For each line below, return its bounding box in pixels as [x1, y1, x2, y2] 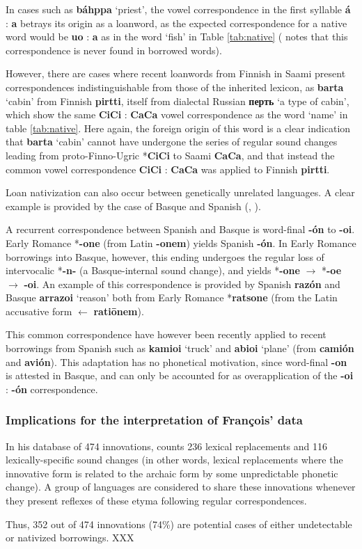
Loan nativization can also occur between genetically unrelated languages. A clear [6, 185, 355, 200]
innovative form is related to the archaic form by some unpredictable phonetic [6, 466, 338, 480]
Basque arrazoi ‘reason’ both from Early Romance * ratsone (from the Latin [6, 290, 338, 305]
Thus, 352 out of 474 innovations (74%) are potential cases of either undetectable [6, 516, 352, 531]
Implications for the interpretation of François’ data [6, 411, 303, 429]
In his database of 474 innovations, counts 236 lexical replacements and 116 [6, 438, 328, 453]
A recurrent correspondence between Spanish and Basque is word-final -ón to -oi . [6, 222, 355, 237]
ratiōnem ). [93, 303, 144, 318]
